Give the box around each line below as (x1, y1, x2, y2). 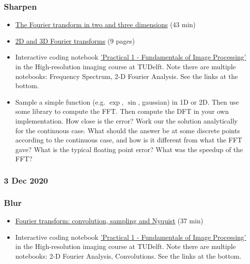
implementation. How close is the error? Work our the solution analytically (15, 115, 238, 125)
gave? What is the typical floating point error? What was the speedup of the (15, 144, 243, 154)
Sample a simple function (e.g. (15, 96, 106, 107)
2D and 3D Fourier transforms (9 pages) (15, 35, 135, 46)
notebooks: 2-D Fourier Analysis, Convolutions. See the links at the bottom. (15, 250, 242, 261)
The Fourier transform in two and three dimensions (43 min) (15, 19, 196, 30)
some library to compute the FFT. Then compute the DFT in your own (15, 106, 229, 116)
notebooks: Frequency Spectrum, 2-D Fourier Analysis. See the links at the (15, 71, 238, 81)
